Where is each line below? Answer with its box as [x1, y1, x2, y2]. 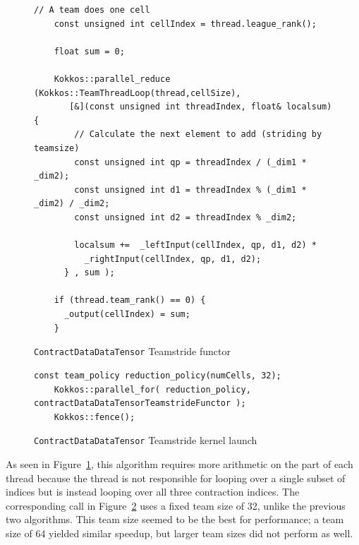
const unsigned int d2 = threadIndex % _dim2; [74, 212, 297, 222]
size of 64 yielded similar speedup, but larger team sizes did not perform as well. [6, 525, 353, 540]
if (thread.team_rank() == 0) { [54, 295, 206, 306]
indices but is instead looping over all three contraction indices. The [6, 484, 300, 499]
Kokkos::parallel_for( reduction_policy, [54, 384, 251, 395]
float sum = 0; [54, 46, 125, 56]
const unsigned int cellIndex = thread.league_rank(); [54, 18, 317, 29]
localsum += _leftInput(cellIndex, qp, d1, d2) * [74, 240, 317, 251]
